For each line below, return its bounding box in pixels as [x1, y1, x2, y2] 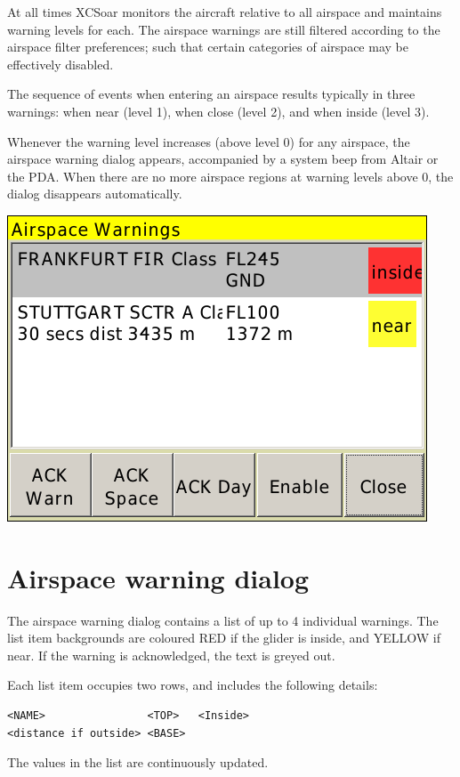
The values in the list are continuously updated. [7, 753, 269, 772]
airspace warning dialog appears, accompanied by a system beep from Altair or [7, 150, 439, 168]
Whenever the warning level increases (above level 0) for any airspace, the [7, 132, 410, 150]
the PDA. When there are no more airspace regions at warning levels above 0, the [7, 166, 454, 185]
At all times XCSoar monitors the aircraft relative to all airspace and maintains [7, 3, 442, 20]
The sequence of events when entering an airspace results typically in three [7, 85, 416, 103]
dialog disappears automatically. [7, 184, 182, 203]
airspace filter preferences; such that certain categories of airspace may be [7, 37, 408, 56]
